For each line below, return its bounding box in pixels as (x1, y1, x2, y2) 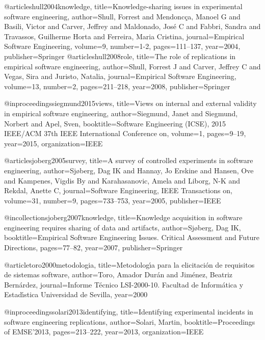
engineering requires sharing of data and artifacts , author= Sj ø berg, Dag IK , (4, 222, 241, 232)
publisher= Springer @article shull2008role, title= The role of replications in (4, 50, 236, 61)
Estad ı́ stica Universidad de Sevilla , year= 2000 (4, 289, 148, 300)
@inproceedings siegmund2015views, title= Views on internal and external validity (4, 98, 257, 109)
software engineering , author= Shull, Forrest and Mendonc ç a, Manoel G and (4, 11, 241, 21)
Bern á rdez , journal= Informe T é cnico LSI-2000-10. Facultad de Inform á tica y (4, 279, 244, 290)
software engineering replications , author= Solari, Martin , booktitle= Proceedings (4, 316, 255, 327)
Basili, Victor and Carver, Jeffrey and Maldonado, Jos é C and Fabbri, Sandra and (4, 21, 261, 32)
